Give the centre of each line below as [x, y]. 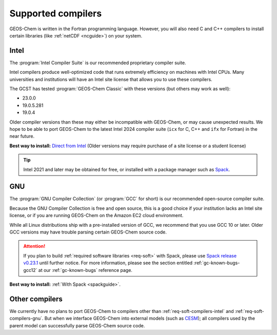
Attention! [34, 246]
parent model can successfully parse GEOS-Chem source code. [77, 325]
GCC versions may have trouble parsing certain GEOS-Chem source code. [88, 232]
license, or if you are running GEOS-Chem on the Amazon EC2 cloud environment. [96, 215]
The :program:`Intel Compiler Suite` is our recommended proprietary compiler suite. [98, 63]
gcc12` [30, 270]
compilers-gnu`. [26, 319]
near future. [22, 136]
